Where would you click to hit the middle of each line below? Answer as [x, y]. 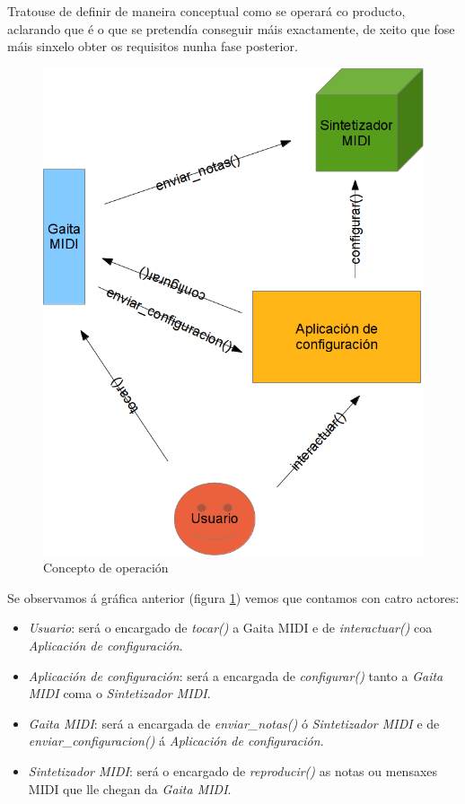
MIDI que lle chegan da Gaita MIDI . [130, 788]
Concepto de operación [106, 568]
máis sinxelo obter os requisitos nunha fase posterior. [153, 46]
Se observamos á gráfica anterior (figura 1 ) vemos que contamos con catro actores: [233, 597]
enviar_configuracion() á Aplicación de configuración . [176, 741]
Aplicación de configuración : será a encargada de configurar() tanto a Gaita [236, 675]
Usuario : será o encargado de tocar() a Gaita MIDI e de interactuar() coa [230, 628]
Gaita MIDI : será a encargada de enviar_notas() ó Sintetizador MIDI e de [234, 723]
